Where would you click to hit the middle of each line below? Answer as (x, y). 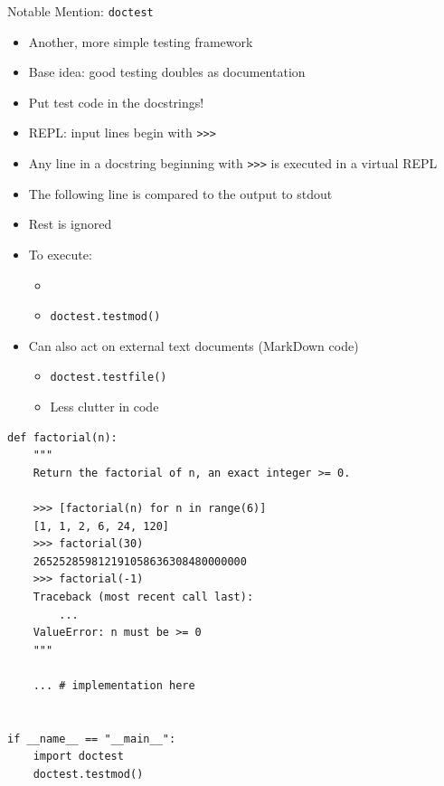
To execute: (60, 254)
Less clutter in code (104, 407)
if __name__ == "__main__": (92, 739)
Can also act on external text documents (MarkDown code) (194, 345)
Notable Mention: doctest (80, 11)
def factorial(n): (62, 437)
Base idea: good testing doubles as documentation (167, 72)
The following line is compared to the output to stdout (180, 193)
